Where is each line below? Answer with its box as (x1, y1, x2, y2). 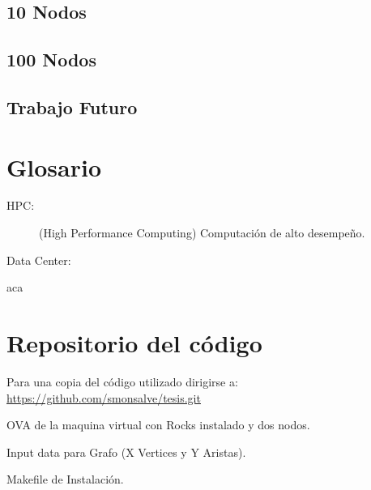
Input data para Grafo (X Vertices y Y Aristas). (6, 443, 246, 460)
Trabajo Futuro (6, 94, 138, 119)
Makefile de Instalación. (6, 471, 124, 488)
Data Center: (6, 251, 71, 268)
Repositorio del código (6, 326, 262, 360)
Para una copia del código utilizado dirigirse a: (6, 373, 238, 390)
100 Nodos (6, 47, 96, 72)
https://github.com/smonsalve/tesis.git (6, 389, 201, 406)
